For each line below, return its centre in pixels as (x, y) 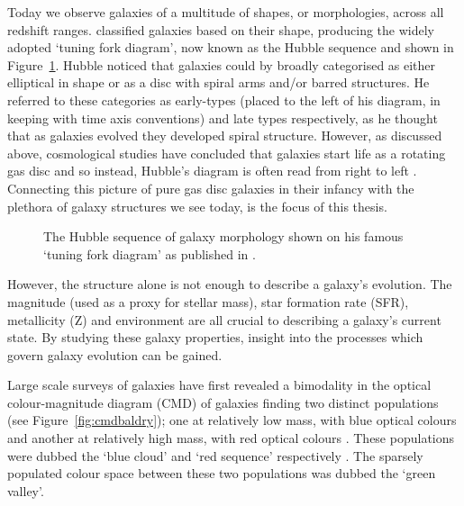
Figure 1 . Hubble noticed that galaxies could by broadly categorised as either (222, 64)
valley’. (26, 490)
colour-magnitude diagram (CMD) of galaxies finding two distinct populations (223, 402)
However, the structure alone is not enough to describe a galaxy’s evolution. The (230, 284)
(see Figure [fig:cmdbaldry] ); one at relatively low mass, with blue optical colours (232, 420)
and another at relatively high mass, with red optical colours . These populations (231, 438)
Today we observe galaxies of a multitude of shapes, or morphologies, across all (226, 12)
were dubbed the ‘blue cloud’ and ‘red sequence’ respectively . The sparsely (215, 455)
